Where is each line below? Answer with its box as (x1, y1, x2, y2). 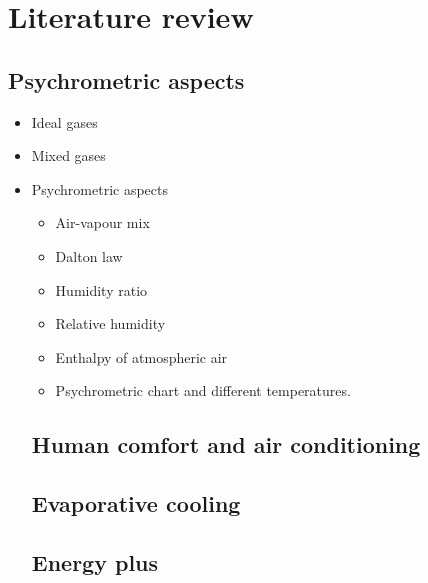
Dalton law (55, 245, 123, 266)
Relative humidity (55, 313, 166, 334)
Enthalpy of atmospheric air (55, 346, 228, 367)
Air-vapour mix (55, 212, 150, 233)
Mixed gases (31, 145, 106, 166)
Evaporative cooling (31, 488, 241, 519)
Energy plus (31, 546, 159, 577)
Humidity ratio (55, 279, 148, 300)
